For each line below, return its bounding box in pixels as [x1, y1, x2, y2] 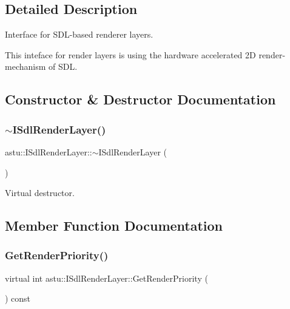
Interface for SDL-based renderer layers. [5, 28, 153, 41]
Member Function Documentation [5, 216, 223, 235]
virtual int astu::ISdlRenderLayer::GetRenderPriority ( [5, 271, 208, 284]
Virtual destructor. [5, 186, 75, 199]
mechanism [5, 60, 46, 73]
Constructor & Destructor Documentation [5, 90, 276, 109]
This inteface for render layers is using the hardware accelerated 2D [5, 48, 256, 61]
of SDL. [49, 60, 78, 73]
